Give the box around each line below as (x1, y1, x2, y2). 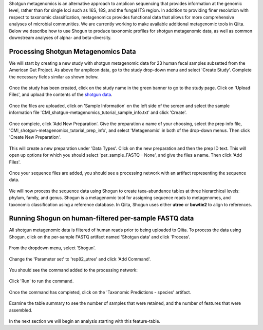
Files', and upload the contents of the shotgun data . (9, 92, 113, 97)
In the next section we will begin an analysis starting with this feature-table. (9, 318, 161, 324)
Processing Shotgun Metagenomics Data (9, 47, 136, 55)
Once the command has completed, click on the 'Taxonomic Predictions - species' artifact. (9, 289, 191, 295)
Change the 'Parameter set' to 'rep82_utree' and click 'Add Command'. (9, 256, 151, 262)
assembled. (9, 307, 33, 313)
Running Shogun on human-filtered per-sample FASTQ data (9, 214, 194, 222)
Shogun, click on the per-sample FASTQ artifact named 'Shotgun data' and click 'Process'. (9, 234, 190, 239)
